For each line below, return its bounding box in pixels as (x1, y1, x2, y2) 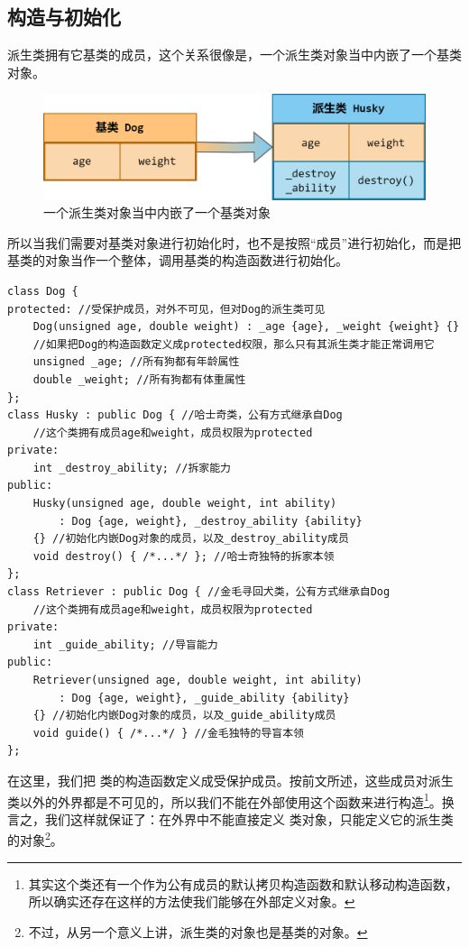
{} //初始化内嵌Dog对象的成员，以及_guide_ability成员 (32, 709, 336, 722)
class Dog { (7, 284, 78, 298)
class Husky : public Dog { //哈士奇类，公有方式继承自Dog (7, 409, 343, 422)
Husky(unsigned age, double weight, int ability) (32, 497, 337, 510)
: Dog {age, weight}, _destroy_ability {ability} (59, 514, 363, 528)
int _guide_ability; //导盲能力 (32, 638, 218, 651)
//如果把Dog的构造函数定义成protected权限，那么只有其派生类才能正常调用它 (32, 337, 435, 351)
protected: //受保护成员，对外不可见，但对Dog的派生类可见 (7, 302, 326, 316)
